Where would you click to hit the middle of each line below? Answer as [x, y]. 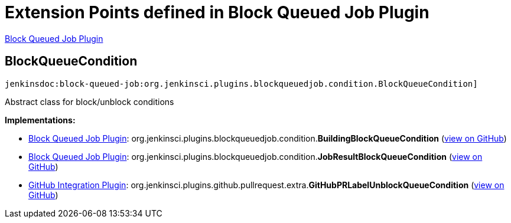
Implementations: [40, 120]
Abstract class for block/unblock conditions [89, 101]
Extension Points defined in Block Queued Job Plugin [217, 12]
